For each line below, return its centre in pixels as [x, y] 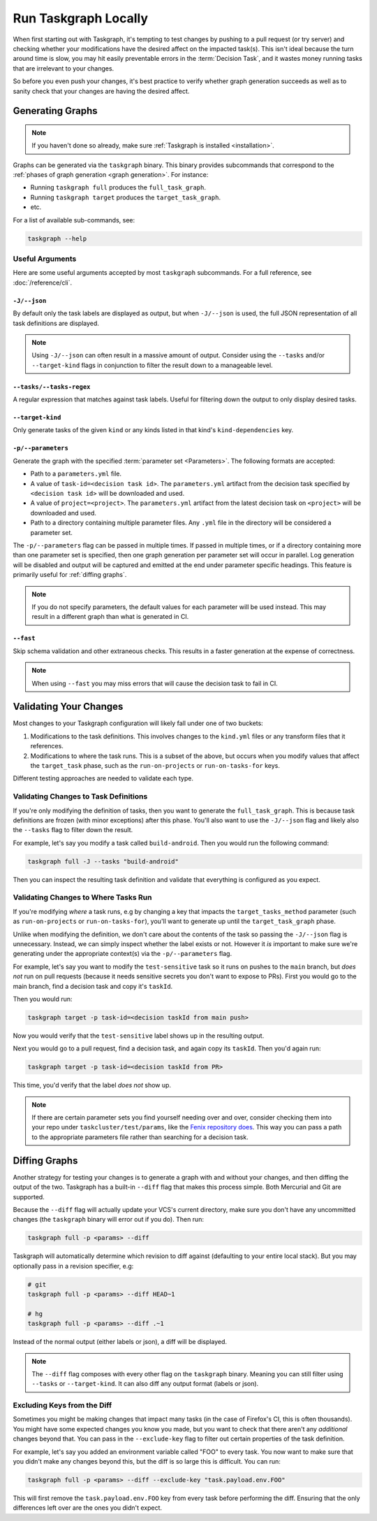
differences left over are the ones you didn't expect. [88, 1508]
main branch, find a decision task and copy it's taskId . [93, 986]
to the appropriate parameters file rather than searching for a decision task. [140, 1137]
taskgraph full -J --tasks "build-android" [103, 861]
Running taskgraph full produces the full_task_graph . [118, 187]
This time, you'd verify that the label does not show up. [92, 1085]
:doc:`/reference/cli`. [43, 283]
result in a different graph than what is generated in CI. [110, 617]
